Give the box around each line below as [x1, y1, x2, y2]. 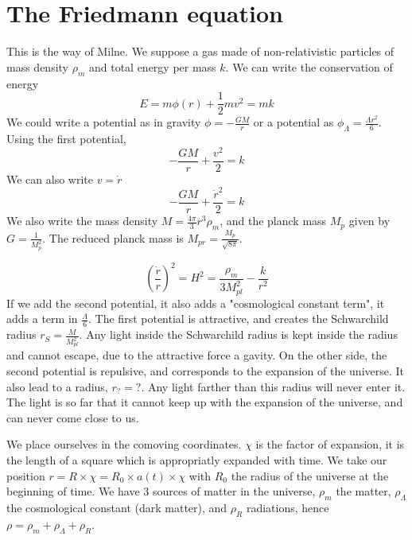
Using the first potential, [6, 130, 126, 146]
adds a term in [6, 310, 78, 327]
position [6, 467, 45, 484]
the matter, [336, 483, 391, 499]
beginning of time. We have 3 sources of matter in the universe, [6, 483, 316, 499]
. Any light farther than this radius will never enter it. [141, 378, 406, 394]
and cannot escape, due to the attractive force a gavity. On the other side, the [6, 347, 387, 363]
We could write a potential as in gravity [6, 114, 201, 130]
